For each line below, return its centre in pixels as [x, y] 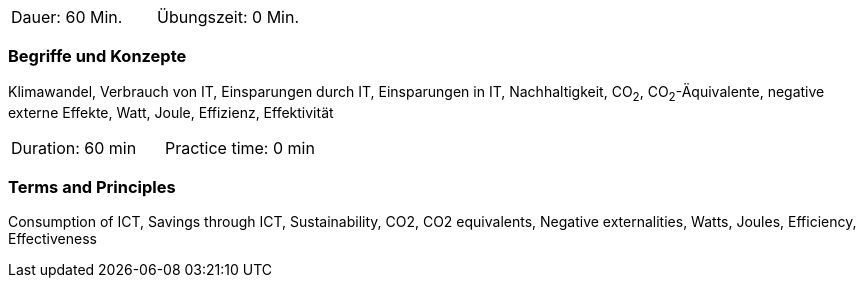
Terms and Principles [92, 186]
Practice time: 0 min [239, 147]
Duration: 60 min [74, 147]
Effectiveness [52, 239]
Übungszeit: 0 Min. [228, 17]
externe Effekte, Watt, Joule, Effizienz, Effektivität [171, 112]
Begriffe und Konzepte [97, 56]
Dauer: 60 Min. [67, 17]
